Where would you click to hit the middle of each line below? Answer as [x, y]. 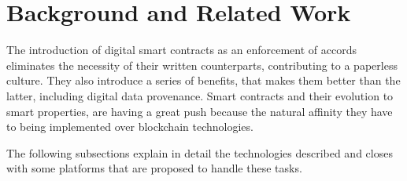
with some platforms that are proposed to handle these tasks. [154, 168]
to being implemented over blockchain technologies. [130, 127]
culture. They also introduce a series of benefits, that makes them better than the [203, 80]
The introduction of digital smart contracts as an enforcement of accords [181, 50]
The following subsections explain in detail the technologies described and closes [200, 152]
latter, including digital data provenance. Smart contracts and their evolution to [200, 95]
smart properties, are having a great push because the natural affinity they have [200, 111]
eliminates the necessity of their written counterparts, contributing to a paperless [202, 65]
